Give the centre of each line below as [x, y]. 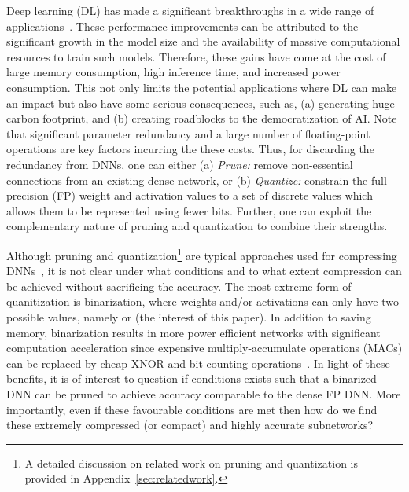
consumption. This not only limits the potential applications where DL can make [202, 87]
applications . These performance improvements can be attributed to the [182, 26]
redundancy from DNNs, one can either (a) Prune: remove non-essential [180, 164]
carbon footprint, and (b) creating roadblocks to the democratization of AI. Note [202, 118]
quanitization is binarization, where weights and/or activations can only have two [203, 301]
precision [28, 195]
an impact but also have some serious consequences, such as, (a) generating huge [201, 103]
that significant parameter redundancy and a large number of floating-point [188, 133]
